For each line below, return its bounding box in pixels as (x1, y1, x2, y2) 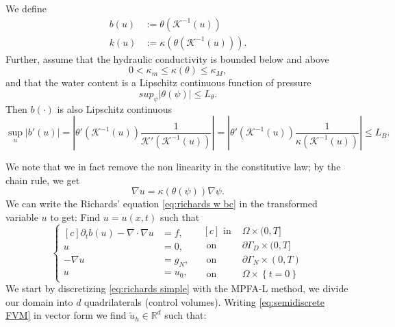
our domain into (5, 294, 73, 309)
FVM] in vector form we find (5, 308, 127, 322)
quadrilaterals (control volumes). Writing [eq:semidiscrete (84, 294, 324, 309)
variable (5, 210, 38, 224)
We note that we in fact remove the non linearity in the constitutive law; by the (5, 159, 341, 174)
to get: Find (50, 210, 101, 224)
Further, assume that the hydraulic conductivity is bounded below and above (5, 51, 329, 66)
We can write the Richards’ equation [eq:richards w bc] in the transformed (5, 196, 318, 211)
